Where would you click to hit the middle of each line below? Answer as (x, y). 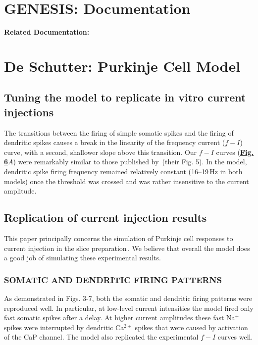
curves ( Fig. (235, 152)
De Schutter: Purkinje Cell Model (122, 66)
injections (29, 112)
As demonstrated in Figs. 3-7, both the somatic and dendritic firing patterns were (128, 298)
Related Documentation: (47, 32)
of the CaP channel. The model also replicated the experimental (101, 337)
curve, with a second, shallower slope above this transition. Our (101, 152)
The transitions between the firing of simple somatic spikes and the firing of (119, 132)
